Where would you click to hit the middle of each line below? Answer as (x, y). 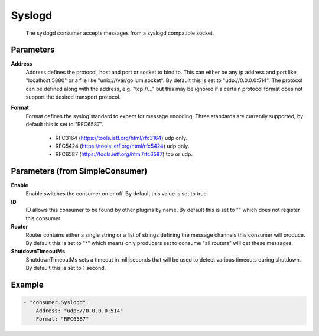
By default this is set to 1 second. (66, 268)
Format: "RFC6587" (62, 319)
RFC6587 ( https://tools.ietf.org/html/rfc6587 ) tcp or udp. (124, 154)
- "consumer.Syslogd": (56, 302)
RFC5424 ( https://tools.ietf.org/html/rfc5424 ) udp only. (122, 146)
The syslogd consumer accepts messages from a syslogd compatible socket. (120, 33)
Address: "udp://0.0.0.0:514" (79, 311)
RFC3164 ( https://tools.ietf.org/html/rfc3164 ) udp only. (121, 138)
